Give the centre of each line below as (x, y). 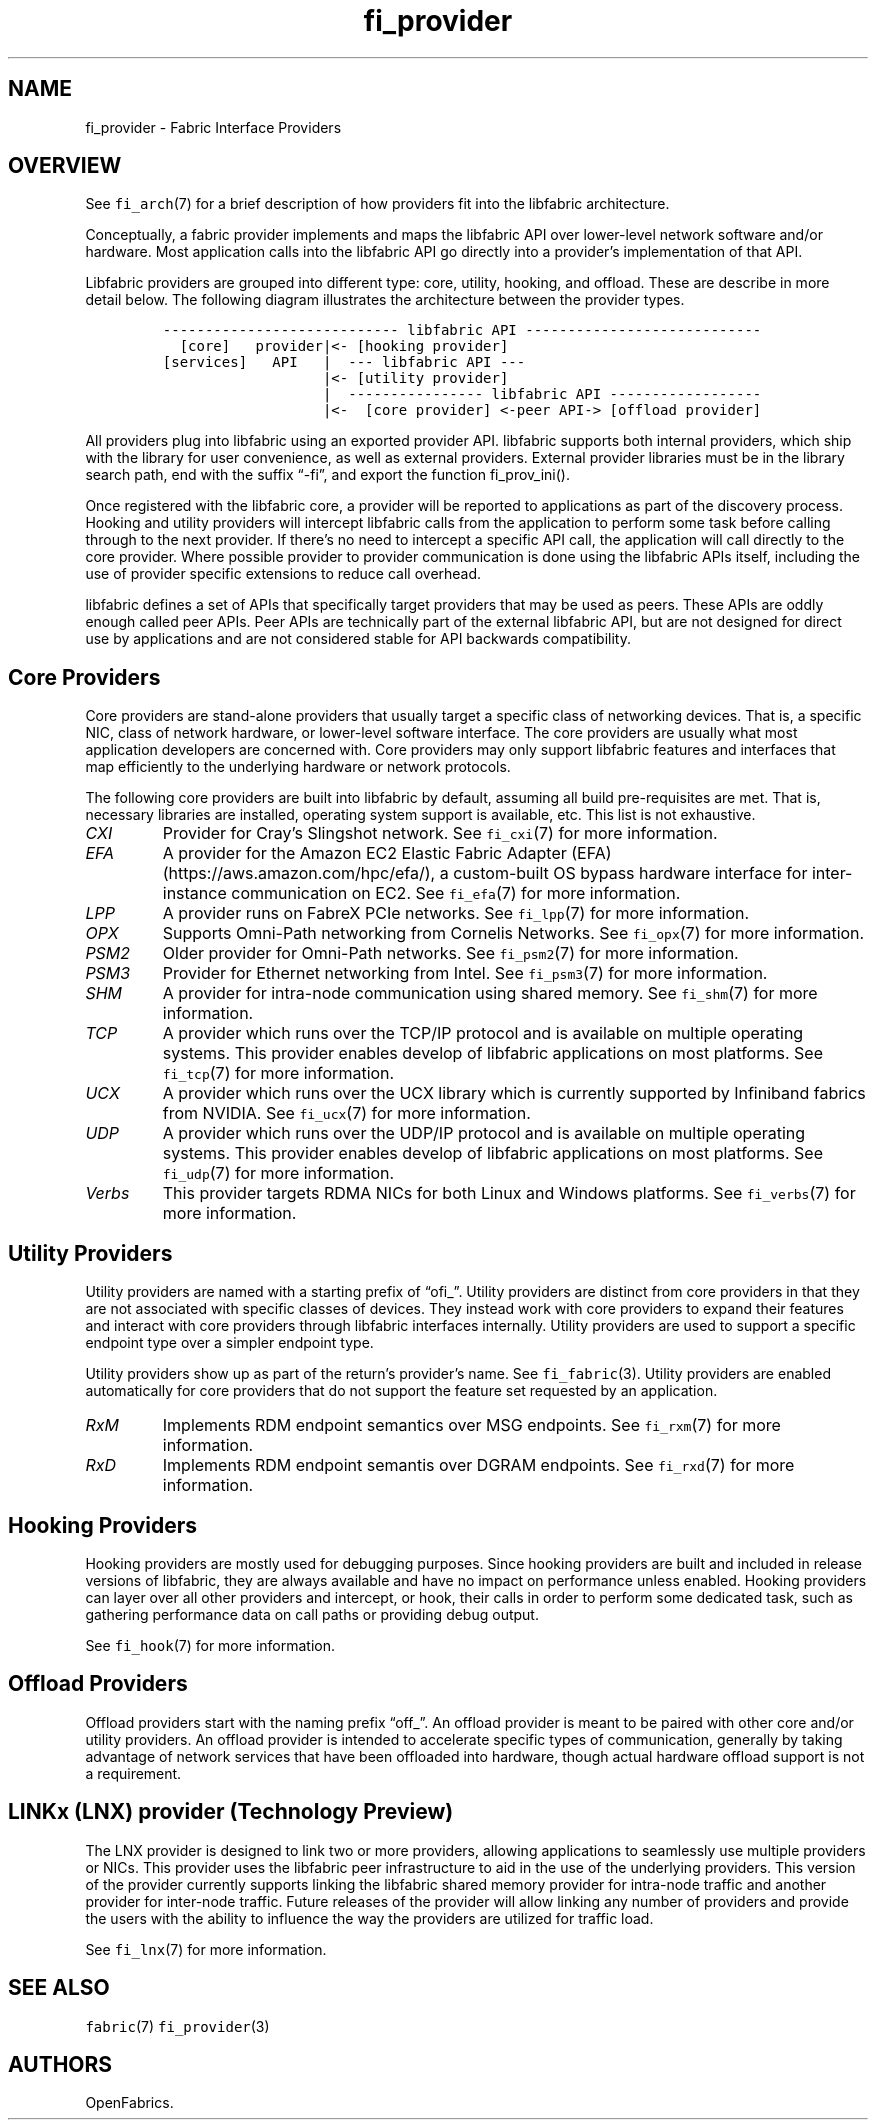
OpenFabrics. (129, 2103)
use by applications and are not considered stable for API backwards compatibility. (358, 639)
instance (194, 893)
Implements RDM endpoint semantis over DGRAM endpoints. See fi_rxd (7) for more (478, 1465)
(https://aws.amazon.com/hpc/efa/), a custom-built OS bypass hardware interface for (485, 873)
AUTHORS (60, 2064)
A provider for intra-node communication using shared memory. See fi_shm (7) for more (490, 993)
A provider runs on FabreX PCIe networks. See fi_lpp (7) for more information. (456, 913)
